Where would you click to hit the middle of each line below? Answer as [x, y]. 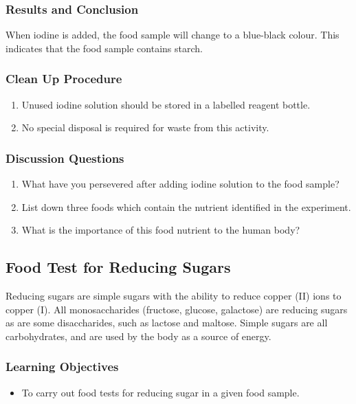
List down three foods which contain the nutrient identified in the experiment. [186, 206]
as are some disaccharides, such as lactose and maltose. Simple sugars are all [167, 323]
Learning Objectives [62, 367]
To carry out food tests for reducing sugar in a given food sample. [160, 392]
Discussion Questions [65, 158]
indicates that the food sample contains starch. [104, 48]
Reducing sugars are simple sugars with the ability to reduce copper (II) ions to [174, 296]
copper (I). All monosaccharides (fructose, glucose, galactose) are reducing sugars [177, 309]
